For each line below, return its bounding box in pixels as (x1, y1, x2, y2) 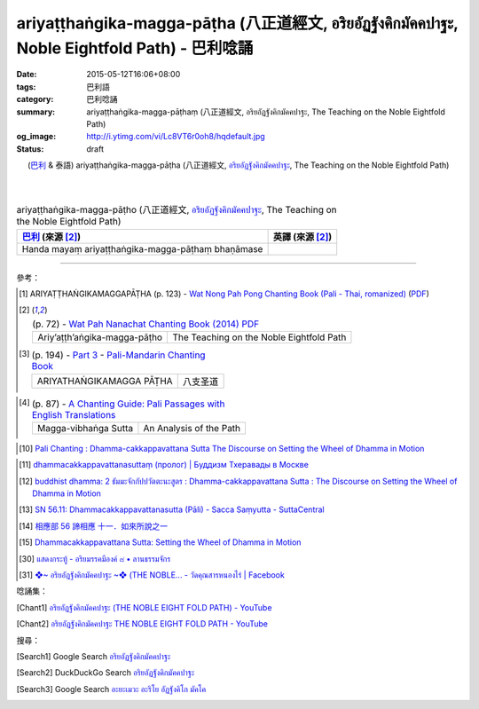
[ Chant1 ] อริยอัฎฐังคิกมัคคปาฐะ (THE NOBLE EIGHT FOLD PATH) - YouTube (16, 602, 272, 612)
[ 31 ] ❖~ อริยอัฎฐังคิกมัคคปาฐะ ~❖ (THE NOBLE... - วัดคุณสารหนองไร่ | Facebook (19, 570, 286, 580)
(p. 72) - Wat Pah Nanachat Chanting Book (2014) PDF (32, 318, 260, 330)
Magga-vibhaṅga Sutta (36, 421, 133, 434)
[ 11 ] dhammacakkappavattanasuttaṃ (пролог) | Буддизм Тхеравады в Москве (19, 460, 310, 470)
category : (16, 94, 54, 105)
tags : (16, 81, 36, 92)
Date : (16, 69, 37, 80)
